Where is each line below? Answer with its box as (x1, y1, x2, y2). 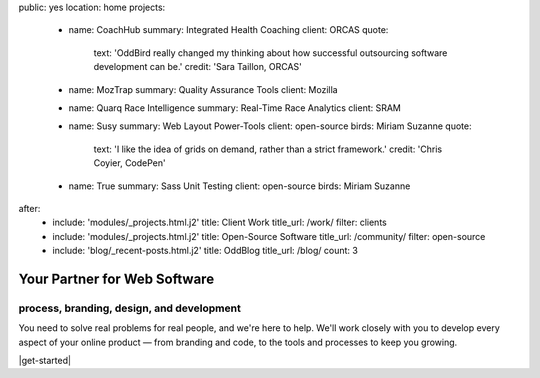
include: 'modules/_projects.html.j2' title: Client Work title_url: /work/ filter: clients (52, 216, 387, 229)
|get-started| (18, 355, 72, 367)
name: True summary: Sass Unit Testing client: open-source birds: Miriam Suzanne (68, 180, 411, 192)
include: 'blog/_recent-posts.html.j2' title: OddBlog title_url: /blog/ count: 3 (52, 245, 359, 257)
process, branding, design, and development (18, 301, 242, 315)
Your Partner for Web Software (18, 270, 215, 287)
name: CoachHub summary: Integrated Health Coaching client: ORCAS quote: (68, 24, 389, 36)
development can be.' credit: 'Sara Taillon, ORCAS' (93, 61, 302, 73)
